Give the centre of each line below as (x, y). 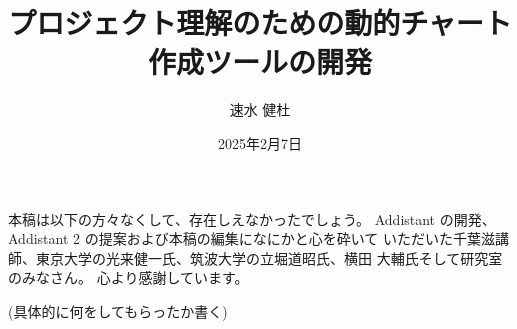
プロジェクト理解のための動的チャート (260, 22)
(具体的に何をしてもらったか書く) (118, 310)
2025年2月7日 (260, 142)
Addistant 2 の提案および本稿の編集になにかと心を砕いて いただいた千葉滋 (251, 238)
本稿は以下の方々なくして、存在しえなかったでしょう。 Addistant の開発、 (252, 218)
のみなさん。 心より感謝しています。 (128, 277)
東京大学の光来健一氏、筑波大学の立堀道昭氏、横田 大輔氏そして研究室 (269, 257)
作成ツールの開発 (259, 61)
